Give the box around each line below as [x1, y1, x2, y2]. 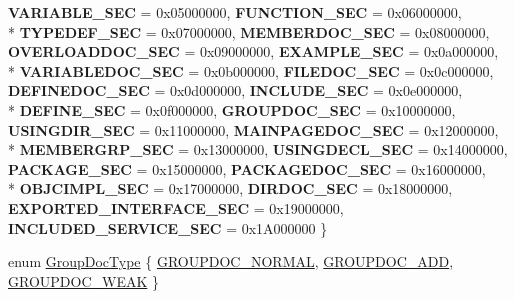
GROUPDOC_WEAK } [8, 270, 160, 291]
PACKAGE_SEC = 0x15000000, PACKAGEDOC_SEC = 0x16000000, [8, 158, 486, 179]
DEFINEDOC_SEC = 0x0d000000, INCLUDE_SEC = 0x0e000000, [8, 80, 463, 101]
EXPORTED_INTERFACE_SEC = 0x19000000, [8, 197, 344, 218]
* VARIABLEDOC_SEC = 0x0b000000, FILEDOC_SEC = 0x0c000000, [8, 60, 494, 81]
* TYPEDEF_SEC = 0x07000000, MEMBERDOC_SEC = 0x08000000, [8, 21, 490, 42]
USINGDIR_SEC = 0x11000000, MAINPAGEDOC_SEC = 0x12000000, [8, 119, 499, 140]
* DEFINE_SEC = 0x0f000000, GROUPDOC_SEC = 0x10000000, [8, 99, 456, 120]
